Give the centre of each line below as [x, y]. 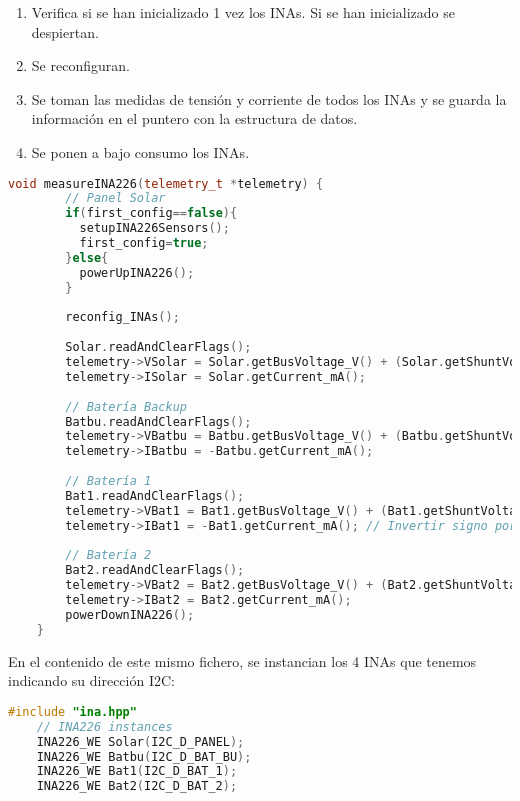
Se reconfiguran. [80, 65]
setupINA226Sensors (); [154, 228]
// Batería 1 [108, 481]
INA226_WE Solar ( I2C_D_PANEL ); [140, 741]
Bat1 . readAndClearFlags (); [155, 495]
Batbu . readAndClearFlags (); [158, 421]
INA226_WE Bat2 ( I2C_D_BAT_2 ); [137, 786]
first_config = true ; [144, 243]
